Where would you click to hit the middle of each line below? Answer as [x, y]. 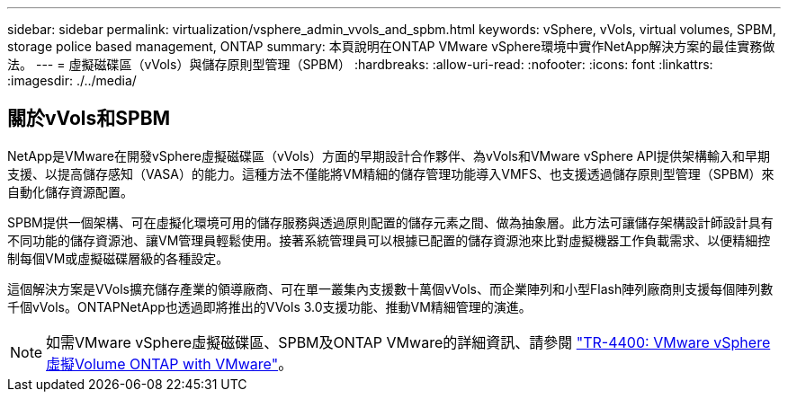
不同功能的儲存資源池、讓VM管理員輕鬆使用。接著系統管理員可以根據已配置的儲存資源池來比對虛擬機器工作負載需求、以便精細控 [389, 240]
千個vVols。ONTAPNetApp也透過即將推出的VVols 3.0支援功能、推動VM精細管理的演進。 [269, 306]
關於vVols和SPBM [89, 119]
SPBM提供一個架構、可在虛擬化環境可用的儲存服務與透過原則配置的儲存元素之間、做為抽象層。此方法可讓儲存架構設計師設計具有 [390, 222]
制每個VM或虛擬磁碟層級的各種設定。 [118, 258]
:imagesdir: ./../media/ [72, 80]
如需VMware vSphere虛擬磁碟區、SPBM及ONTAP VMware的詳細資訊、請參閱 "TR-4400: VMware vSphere [408, 342]
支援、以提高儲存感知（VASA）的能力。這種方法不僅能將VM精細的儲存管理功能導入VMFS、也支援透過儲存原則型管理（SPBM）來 [391, 173]
